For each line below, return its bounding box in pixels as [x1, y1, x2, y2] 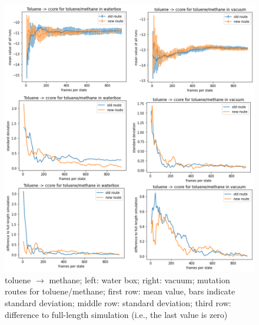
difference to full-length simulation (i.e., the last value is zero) [5, 308, 228, 320]
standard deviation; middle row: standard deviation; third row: [5, 296, 231, 309]
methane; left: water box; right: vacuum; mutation [49, 273, 230, 286]
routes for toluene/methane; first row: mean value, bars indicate [5, 285, 235, 297]
